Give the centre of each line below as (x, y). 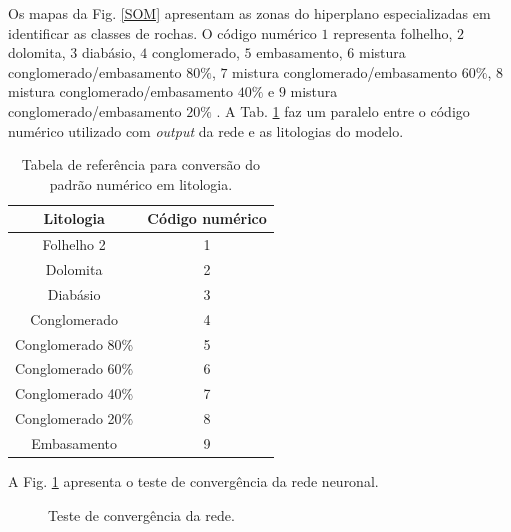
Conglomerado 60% (74, 368)
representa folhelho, (393, 32)
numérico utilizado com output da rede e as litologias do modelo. (206, 130)
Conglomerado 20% (74, 418)
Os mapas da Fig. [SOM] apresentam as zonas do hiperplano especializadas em (249, 13)
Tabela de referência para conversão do (141, 164)
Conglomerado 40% (74, 393)
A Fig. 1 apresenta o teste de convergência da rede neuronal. (193, 481)
